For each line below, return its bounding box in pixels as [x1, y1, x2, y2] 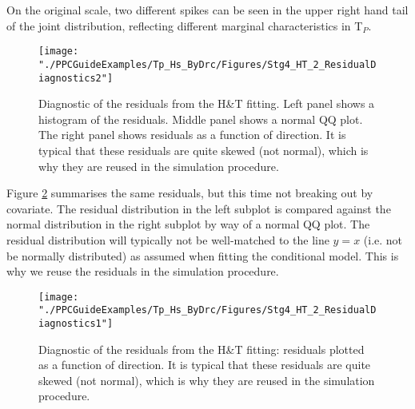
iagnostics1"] [38, 318, 114, 329]
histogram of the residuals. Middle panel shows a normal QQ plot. [38, 110, 363, 127]
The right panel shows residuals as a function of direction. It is [38, 126, 346, 143]
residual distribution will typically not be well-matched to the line [6, 231, 329, 248]
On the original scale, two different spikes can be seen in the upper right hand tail [6, 2, 409, 18]
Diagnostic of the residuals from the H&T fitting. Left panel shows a [38, 95, 375, 112]
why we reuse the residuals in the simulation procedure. [6, 263, 279, 280]
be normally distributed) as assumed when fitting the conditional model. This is [6, 247, 399, 264]
